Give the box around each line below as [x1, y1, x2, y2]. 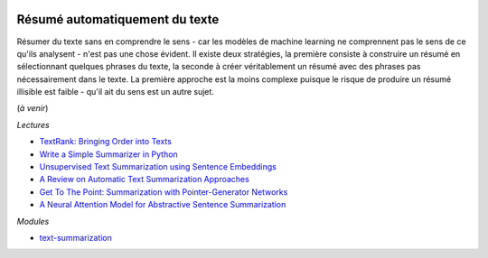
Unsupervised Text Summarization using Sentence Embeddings [39, 161, 277, 172]
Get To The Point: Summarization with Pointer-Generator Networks [39, 186, 288, 198]
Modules [16, 216, 50, 226]
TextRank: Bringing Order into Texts [39, 136, 172, 147]
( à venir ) [16, 103, 49, 114]
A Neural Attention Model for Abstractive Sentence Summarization [39, 199, 286, 210]
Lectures [16, 119, 50, 130]
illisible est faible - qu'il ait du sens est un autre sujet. [16, 87, 214, 97]
